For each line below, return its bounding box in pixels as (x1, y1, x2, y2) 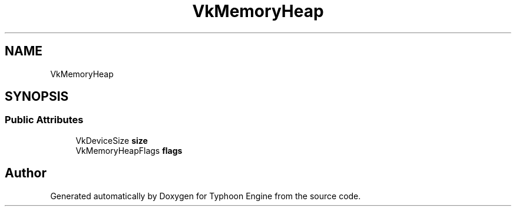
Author (5, 166, 47, 181)
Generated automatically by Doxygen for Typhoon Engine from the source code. (50, 190, 361, 201)
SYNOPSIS (5, 89, 69, 104)
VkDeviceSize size (75, 135, 148, 146)
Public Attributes (5, 114, 84, 126)
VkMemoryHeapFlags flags (75, 145, 183, 156)
